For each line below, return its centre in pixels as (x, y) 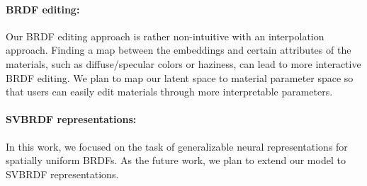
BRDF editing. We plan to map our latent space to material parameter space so (180, 77)
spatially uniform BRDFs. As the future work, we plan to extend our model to (176, 160)
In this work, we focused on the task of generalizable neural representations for (177, 146)
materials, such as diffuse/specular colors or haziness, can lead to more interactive (183, 63)
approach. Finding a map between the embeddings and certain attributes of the (179, 50)
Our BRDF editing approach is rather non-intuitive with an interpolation (165, 36)
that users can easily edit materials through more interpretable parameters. (169, 92)
